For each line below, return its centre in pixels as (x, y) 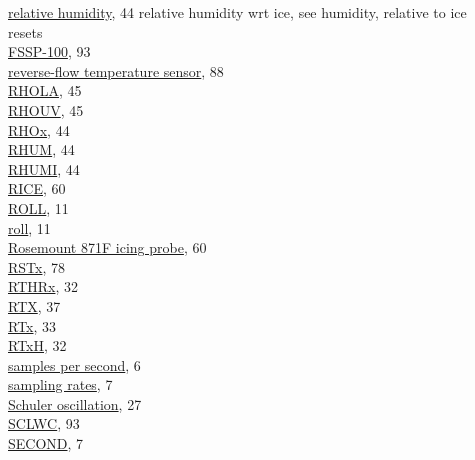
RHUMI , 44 (44, 168)
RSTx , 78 (36, 266)
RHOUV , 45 (46, 109)
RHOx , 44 (39, 129)
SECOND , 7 (46, 443)
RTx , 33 (32, 325)
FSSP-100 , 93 (49, 51)
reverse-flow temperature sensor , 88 (116, 70)
